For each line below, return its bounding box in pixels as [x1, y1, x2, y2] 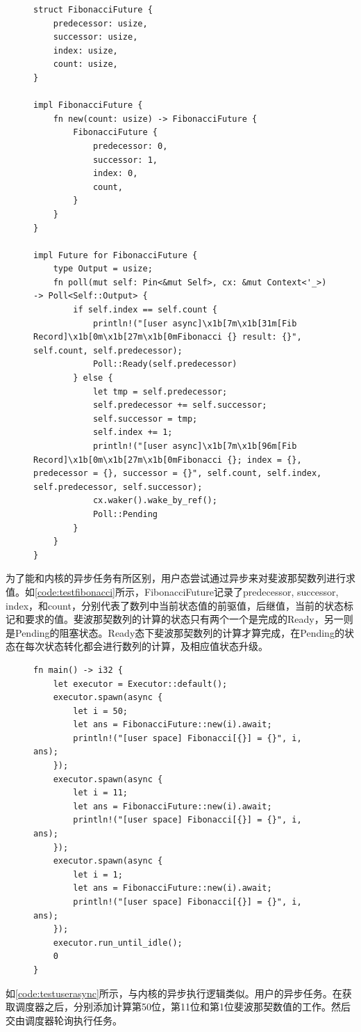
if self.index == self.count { [73, 305, 217, 315]
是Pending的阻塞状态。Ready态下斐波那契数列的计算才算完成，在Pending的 [6, 625, 344, 640]
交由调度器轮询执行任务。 [6, 1013, 122, 1027]
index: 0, [92, 168, 138, 179]
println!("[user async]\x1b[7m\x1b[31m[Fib [92, 318, 297, 328]
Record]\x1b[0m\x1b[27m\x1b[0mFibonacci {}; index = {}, [33, 454, 302, 465]
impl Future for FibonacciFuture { [33, 250, 198, 260]
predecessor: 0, [92, 141, 168, 151]
